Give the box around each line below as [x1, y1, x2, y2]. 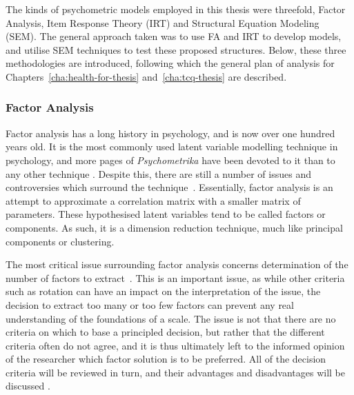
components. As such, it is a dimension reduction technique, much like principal [6, 220, 343, 234]
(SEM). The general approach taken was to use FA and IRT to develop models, [6, 29, 342, 43]
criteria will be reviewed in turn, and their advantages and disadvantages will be [6, 365, 345, 379]
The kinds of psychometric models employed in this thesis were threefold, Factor [6, 2, 346, 16]
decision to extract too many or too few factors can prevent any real [6, 297, 294, 312]
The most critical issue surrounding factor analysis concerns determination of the [6, 257, 348, 272]
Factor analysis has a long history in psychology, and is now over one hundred [6, 125, 335, 140]
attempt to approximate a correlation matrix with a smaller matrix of [6, 193, 301, 207]
